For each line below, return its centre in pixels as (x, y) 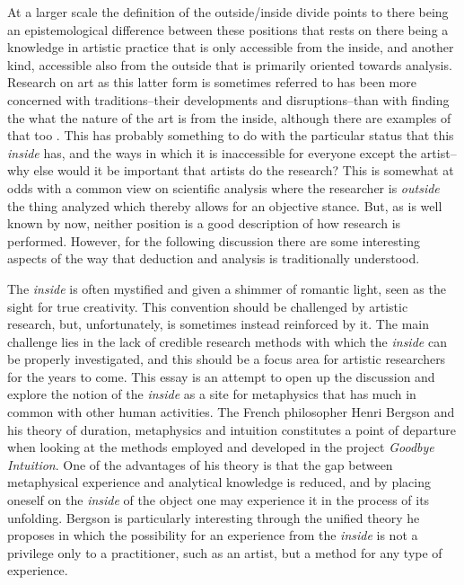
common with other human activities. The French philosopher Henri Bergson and (231, 412)
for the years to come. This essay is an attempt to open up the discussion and (221, 376)
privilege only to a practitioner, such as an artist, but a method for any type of (225, 552)
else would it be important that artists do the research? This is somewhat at (244, 170)
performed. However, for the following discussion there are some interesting (214, 240)
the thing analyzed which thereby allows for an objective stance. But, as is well (225, 205)
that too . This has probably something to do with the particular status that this (231, 135)
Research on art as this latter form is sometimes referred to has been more (212, 82)
